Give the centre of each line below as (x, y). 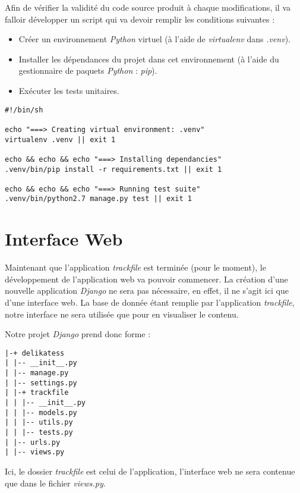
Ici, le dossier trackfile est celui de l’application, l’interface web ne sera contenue (150, 471)
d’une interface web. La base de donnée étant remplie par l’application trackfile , (150, 302)
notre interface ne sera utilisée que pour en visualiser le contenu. (122, 314)
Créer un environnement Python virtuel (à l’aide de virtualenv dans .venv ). (154, 39)
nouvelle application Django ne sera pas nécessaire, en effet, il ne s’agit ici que (147, 291)
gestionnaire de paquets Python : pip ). (88, 70)
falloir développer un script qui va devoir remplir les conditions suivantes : (140, 19)
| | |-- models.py (41, 412)
